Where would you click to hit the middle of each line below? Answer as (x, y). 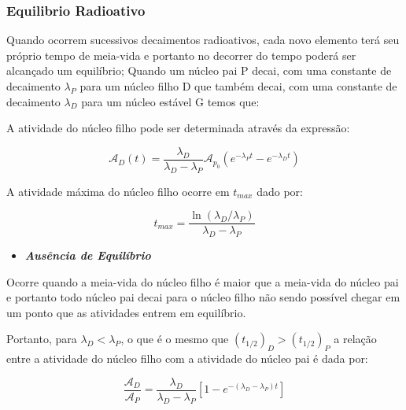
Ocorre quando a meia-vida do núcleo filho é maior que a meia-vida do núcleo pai (203, 281)
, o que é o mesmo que (175, 339)
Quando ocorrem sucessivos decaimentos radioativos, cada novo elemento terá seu (203, 40)
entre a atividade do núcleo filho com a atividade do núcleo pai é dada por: (187, 358)
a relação (355, 339)
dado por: (280, 191)
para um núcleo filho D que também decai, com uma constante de (238, 86)
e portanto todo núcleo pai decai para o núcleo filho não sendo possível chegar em (203, 297)
